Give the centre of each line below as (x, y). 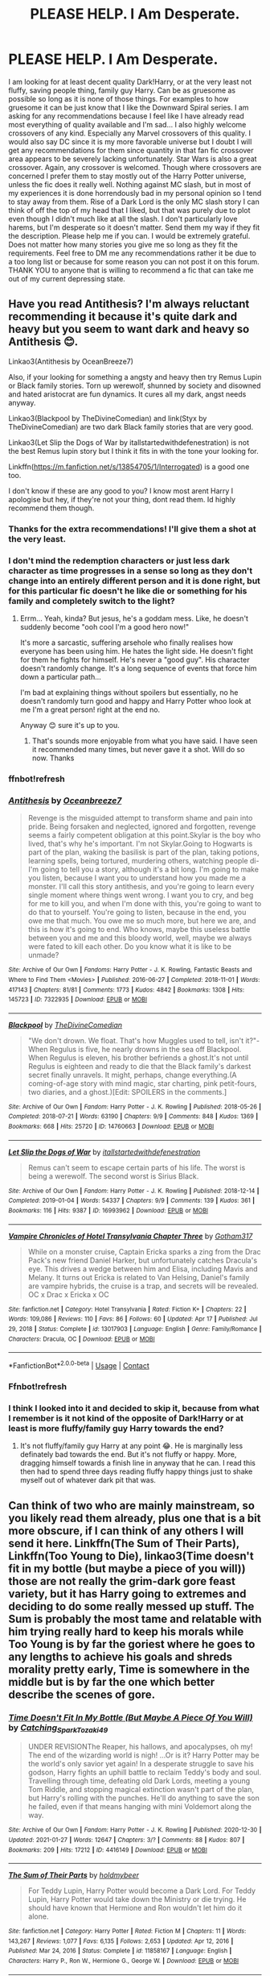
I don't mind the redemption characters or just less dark (119, 560)
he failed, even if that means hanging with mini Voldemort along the (139, 1807)
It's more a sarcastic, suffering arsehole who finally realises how (126, 643)
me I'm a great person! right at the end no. (90, 709)
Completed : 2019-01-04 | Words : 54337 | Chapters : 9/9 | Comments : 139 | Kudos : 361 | (132, 1201)
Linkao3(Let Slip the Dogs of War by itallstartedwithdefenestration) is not (129, 442)
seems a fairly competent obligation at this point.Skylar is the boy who (144, 835)
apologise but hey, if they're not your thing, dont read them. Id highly (122, 499)
